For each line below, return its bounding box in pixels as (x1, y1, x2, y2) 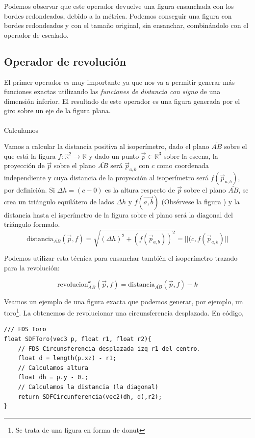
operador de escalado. (4, 29, 69, 40)
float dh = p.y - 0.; (18, 374, 88, 381)
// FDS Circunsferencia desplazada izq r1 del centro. (18, 345, 201, 352)
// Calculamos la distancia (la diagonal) (18, 384, 158, 391)
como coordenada (156, 160, 209, 170)
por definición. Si (4, 185, 55, 195)
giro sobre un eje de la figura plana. (4, 105, 111, 116)
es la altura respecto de (105, 185, 175, 195)
